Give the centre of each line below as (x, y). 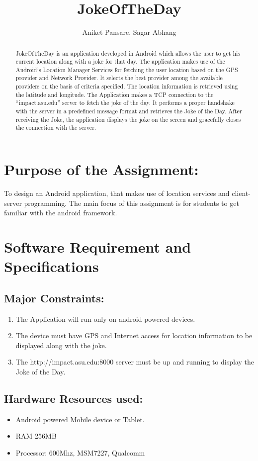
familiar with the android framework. (61, 213)
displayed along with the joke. (61, 345)
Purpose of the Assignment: (101, 169)
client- (241, 193)
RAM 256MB (36, 436)
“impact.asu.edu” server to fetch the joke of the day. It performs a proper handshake (125, 103)
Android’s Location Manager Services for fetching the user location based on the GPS (127, 69)
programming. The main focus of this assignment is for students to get (131, 203)
